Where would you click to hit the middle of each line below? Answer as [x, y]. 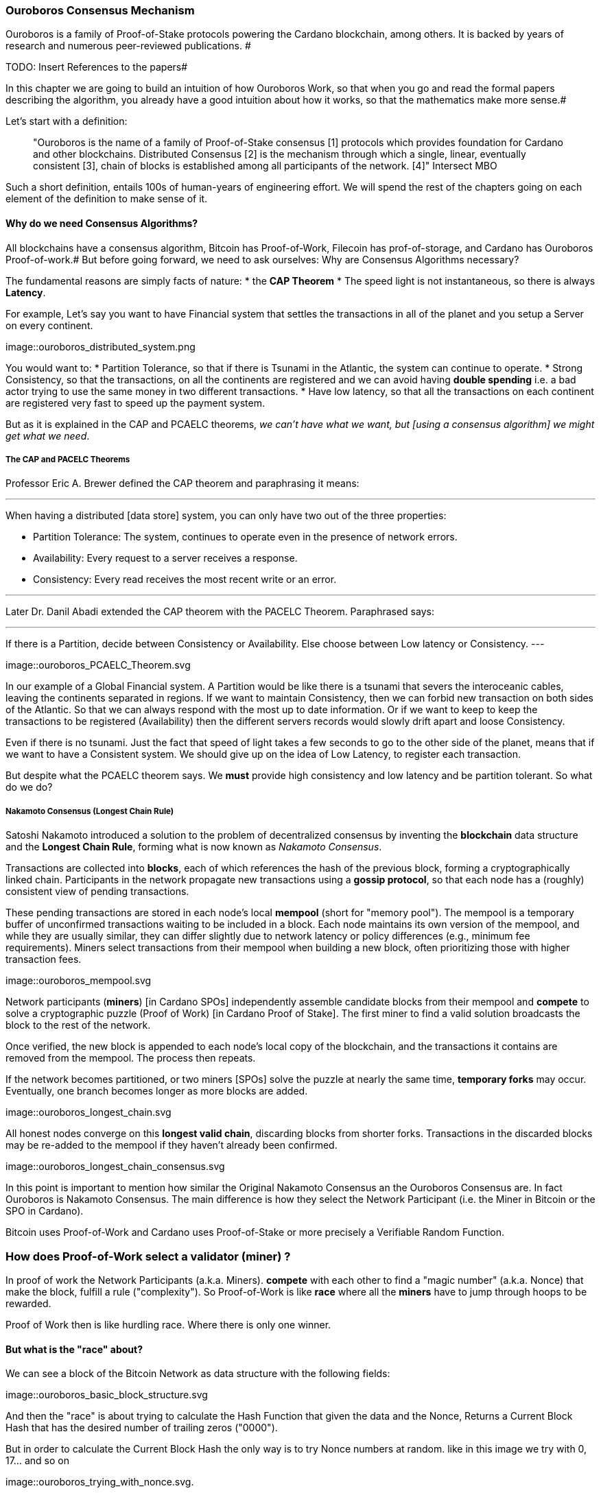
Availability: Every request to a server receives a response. [165, 558]
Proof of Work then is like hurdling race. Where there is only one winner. [168, 1324]
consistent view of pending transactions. [97, 892]
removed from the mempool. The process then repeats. [131, 1058]
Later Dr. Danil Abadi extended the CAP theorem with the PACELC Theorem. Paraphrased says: [220, 612]
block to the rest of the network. [78, 1025]
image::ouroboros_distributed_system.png [101, 346]
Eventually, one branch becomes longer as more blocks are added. [157, 1091]
